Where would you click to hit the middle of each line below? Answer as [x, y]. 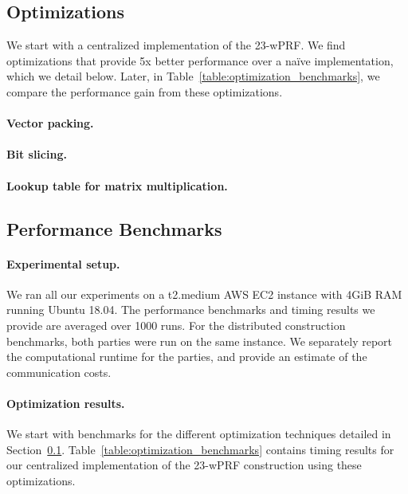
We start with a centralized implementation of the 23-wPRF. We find [176, 45]
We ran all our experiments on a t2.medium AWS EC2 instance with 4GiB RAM [204, 294]
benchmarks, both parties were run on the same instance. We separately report [200, 341]
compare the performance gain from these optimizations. [145, 91]
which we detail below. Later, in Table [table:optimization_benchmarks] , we [193, 76]
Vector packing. [50, 123]
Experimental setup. [63, 263]
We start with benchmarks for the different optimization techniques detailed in [199, 434]
